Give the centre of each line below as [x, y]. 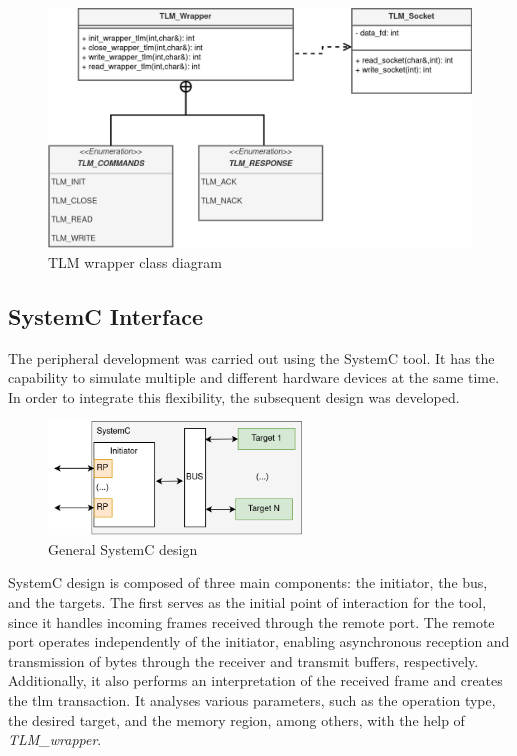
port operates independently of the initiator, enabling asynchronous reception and [259, 641]
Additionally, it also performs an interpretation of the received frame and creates [255, 680]
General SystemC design [123, 548]
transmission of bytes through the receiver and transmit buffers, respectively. [243, 660]
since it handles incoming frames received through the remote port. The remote [251, 621]
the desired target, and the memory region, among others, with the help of [236, 719]
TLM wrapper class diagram [135, 261]
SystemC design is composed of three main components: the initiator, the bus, [248, 582]
